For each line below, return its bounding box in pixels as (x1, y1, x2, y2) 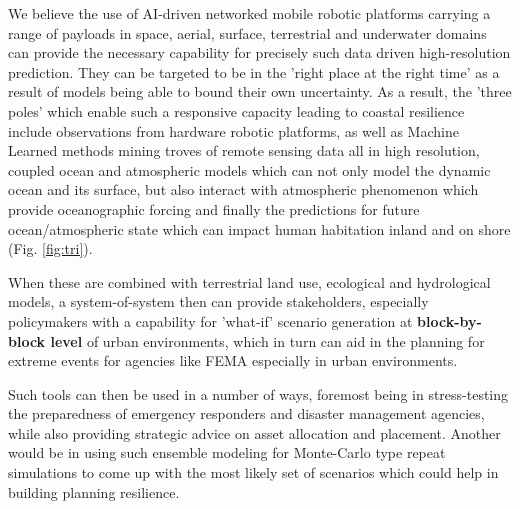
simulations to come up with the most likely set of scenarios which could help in (8, 462, 499, 483)
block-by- (417, 310, 482, 331)
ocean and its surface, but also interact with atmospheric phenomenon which (8, 179, 479, 200)
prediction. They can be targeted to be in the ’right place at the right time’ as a (8, 61, 500, 82)
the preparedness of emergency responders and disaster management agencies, (8, 403, 485, 424)
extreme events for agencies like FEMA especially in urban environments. (8, 350, 458, 371)
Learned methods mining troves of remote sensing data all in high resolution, (8, 140, 480, 161)
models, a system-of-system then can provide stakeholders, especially (8, 291, 429, 312)
